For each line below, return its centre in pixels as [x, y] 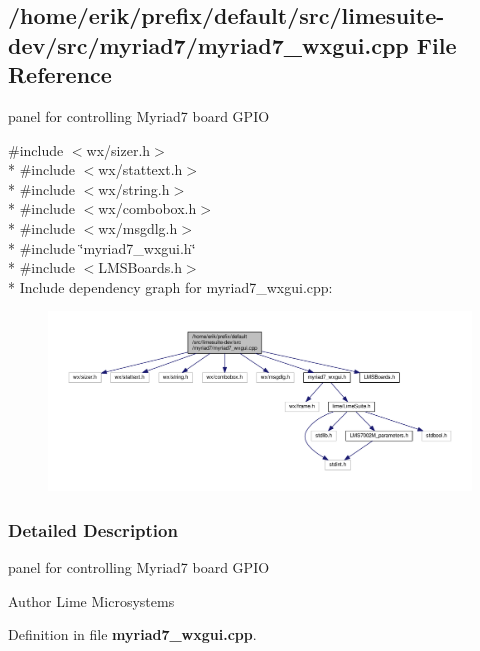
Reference [60, 74]
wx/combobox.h [147, 208]
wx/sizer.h [118, 149]
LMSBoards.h [140, 267]
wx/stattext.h [140, 169]
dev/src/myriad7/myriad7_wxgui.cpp [208, 44]
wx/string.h [134, 188]
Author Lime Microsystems [91, 600]
